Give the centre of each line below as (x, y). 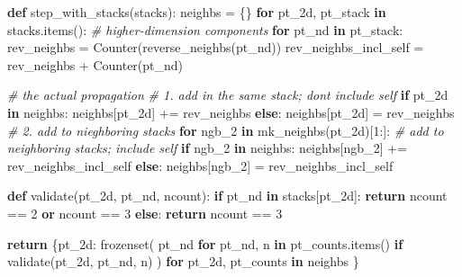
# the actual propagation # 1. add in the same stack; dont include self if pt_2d (228, 95)
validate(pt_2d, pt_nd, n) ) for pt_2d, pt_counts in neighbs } (183, 261)
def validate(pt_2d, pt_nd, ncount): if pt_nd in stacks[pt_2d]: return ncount (227, 196)
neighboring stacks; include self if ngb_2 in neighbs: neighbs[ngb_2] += (208, 148)
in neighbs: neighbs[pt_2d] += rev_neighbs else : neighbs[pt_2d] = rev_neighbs (231, 112)
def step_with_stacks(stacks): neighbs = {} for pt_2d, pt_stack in (197, 12)
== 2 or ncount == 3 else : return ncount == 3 (145, 213)
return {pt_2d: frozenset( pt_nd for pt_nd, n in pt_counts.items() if (205, 243)
